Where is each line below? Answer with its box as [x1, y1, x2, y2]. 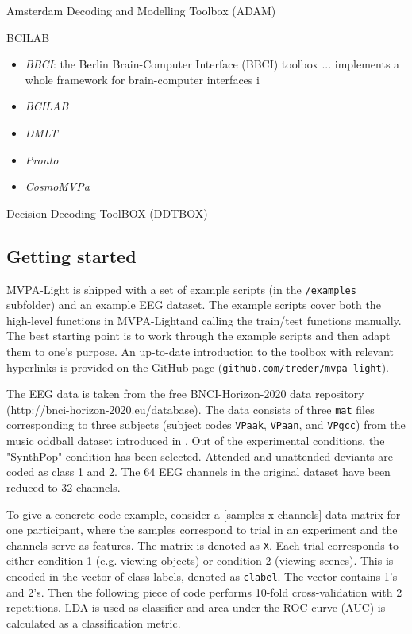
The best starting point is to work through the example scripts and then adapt [6, 327, 391, 344]
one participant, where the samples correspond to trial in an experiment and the [6, 521, 398, 538]
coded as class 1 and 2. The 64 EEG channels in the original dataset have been [6, 463, 391, 480]
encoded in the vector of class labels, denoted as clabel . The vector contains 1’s [6, 567, 398, 584]
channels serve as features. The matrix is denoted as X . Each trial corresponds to [6, 536, 399, 553]
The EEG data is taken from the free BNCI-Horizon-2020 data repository [6, 385, 364, 402]
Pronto [25, 151, 59, 168]
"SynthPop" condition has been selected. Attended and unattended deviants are [6, 447, 393, 464]
